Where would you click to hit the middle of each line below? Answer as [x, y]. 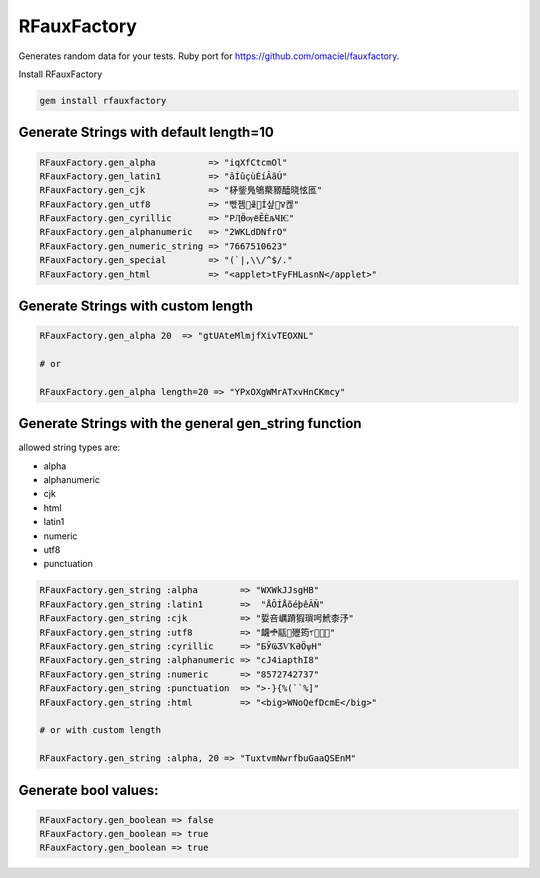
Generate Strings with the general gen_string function [190, 423]
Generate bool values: [88, 790]
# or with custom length [100, 730]
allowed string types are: [69, 447]
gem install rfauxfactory [103, 100]
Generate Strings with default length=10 [146, 132]
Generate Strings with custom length [136, 306]
